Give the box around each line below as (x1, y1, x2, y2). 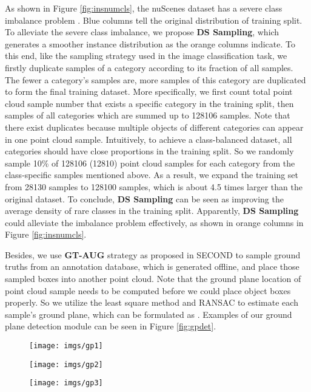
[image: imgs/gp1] (29, 342, 103, 351)
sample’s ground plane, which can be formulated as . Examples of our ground (5, 308, 292, 320)
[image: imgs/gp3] (29, 379, 103, 388)
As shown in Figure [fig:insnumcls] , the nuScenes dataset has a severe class (5, 2, 283, 14)
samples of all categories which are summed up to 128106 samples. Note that (5, 109, 290, 122)
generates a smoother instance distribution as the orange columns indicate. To (5, 37, 295, 50)
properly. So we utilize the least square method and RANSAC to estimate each (5, 296, 298, 309)
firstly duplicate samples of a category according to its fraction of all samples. (5, 61, 293, 74)
